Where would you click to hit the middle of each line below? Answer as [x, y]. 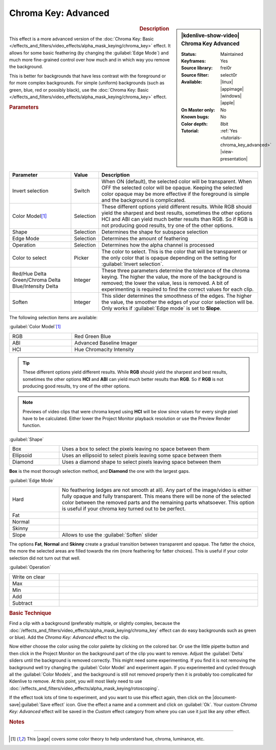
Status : [189, 54]
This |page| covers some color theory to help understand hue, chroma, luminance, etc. [116, 739]
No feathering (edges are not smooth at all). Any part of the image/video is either [157, 490]
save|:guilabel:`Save [30, 704]
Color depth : [194, 124]
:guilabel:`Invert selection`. [132, 264]
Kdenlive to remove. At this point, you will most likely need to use [76, 681]
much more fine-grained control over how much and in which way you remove [90, 59]
